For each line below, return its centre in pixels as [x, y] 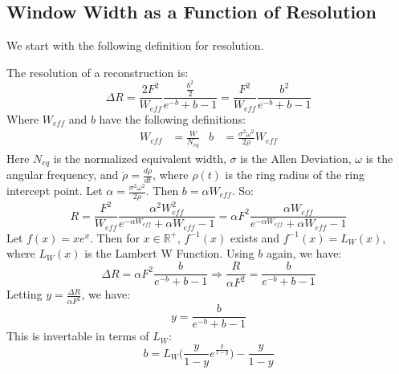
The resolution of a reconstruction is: [98, 72]
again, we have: [304, 253]
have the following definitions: [173, 118]
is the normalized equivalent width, [140, 158]
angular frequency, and [63, 175]
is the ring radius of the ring [295, 175]
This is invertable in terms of [78, 336]
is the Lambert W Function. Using [169, 253]
